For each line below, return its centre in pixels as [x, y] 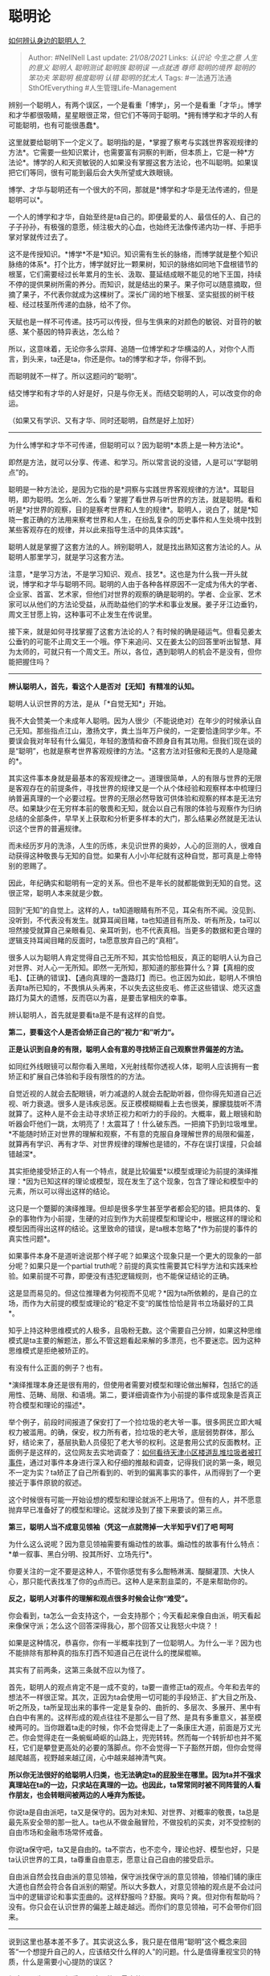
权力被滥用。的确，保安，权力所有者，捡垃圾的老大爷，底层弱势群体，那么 [131, 1432]
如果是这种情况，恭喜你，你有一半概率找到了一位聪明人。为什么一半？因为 [131, 1642]
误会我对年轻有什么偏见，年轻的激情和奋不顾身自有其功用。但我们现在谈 [135, 740]
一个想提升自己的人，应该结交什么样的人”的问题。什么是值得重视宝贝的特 [140, 1951]
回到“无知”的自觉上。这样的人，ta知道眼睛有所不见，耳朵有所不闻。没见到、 [134, 910]
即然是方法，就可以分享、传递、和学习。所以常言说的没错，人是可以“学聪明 [133, 462]
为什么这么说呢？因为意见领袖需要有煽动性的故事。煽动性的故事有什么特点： [135, 1544]
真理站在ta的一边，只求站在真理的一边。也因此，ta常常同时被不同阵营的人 [131, 1785]
